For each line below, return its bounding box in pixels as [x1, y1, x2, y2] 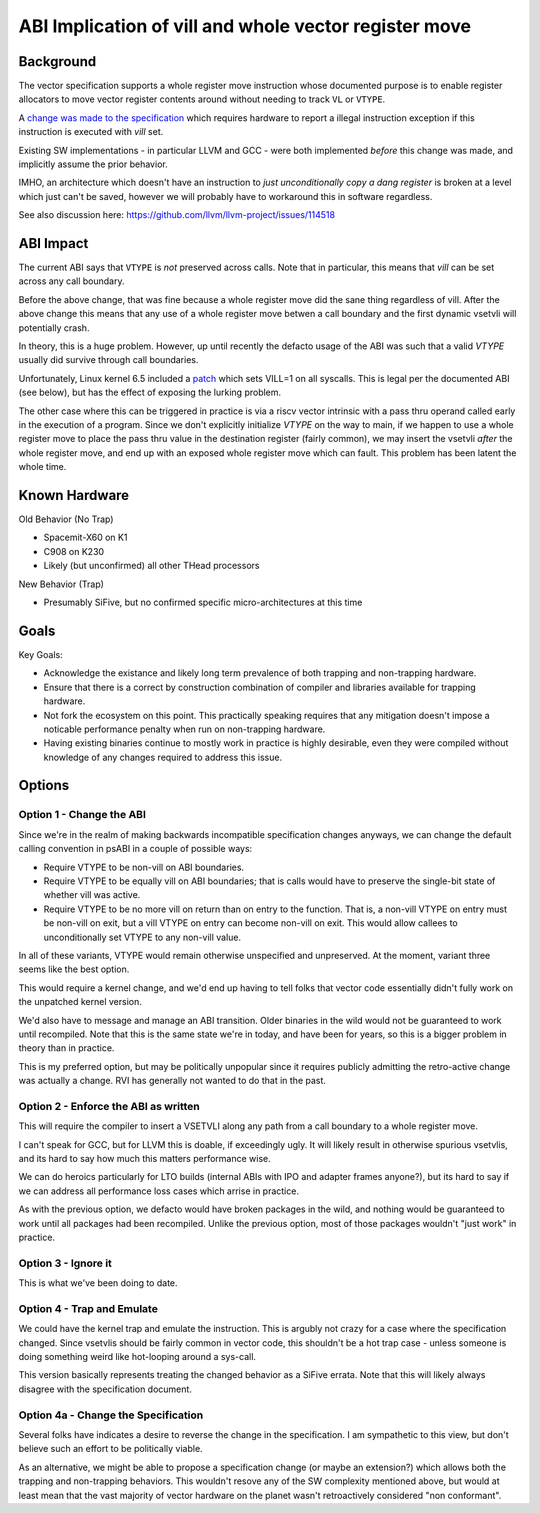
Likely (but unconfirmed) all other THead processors [43, 560, 260, 572]
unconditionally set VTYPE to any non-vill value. [43, 931, 242, 943]
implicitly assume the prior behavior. [18, 158, 169, 170]
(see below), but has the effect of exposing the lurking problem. [18, 386, 282, 399]
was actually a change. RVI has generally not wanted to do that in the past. [18, 1075, 327, 1087]
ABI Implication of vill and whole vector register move [18, 15, 472, 37]
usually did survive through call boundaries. [18, 354, 199, 366]
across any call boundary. [18, 275, 125, 287]
